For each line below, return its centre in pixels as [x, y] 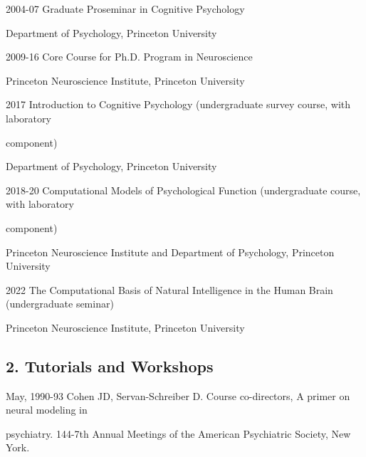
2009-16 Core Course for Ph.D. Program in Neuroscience [129, 57]
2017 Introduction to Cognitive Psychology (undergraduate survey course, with [178, 104]
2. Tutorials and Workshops [110, 366]
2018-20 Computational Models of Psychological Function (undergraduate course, [183, 190]
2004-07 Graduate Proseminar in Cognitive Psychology [125, 9]
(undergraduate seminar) [60, 304]
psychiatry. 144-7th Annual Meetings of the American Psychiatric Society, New [178, 433]
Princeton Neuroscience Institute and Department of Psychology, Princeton [170, 252]
